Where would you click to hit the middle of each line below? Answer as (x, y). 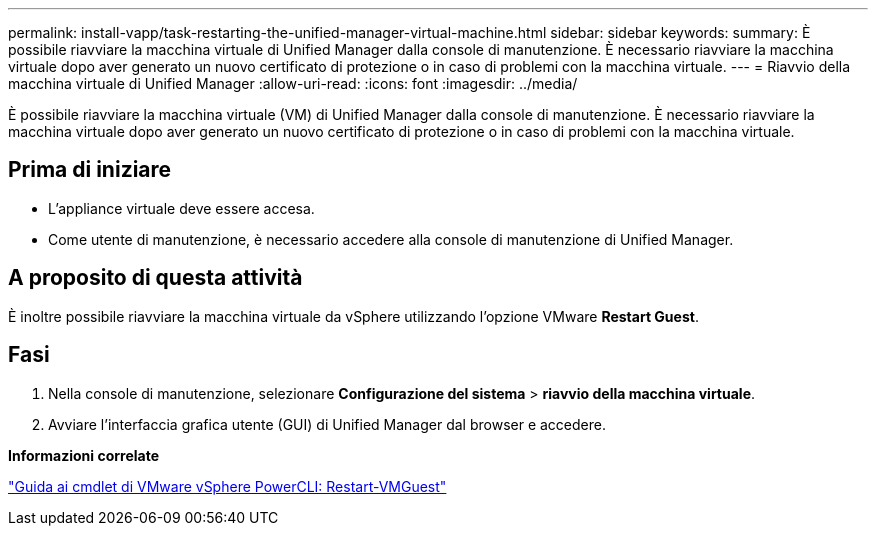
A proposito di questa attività (155, 278)
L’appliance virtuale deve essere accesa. (181, 208)
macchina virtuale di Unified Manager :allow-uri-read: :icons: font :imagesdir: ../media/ (293, 83)
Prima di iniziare (90, 170)
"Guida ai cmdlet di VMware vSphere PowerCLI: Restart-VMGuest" (227, 486)
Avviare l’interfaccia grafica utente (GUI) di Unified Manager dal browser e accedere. (327, 424)
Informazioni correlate (84, 455)
